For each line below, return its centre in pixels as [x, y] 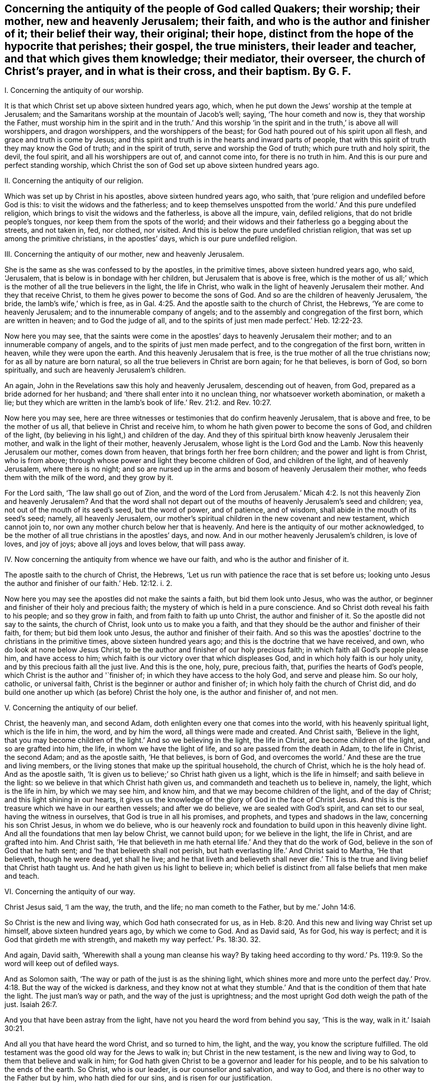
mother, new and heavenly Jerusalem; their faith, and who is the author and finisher [217, 21]
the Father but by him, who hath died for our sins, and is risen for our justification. [139, 1078]
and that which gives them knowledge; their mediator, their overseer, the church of [215, 59]
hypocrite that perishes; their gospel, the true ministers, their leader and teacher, [211, 46]
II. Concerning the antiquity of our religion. [74, 181]
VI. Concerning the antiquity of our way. [70, 892]
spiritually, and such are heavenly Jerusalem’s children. [95, 370]
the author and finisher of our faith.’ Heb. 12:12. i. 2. [89, 583]
